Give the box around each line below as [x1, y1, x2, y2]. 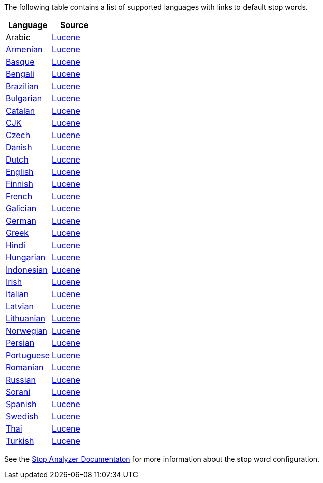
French [6, 191, 33, 201]
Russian [6, 374, 36, 385]
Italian [6, 289, 29, 299]
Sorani [6, 387, 31, 397]
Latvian [6, 301, 34, 311]
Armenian [6, 44, 43, 55]
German [6, 216, 36, 226]
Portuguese [6, 350, 50, 360]
